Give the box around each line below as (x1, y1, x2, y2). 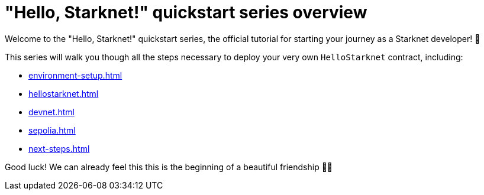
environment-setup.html (28, 70, 122, 80)
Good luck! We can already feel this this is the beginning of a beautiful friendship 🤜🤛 (5, 161, 333, 172)
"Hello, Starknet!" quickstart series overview (5, 2, 367, 22)
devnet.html (28, 106, 75, 117)
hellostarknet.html (28, 88, 99, 99)
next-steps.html (28, 143, 90, 154)
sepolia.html (28, 125, 76, 135)
